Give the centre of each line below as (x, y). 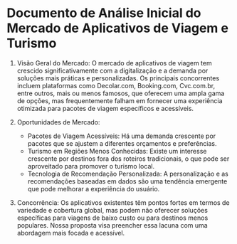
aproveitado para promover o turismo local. (91, 166)
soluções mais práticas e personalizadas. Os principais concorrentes (118, 78)
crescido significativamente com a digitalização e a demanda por (112, 70)
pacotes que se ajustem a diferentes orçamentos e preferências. (122, 143)
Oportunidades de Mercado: (58, 122)
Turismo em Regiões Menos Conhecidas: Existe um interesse (117, 151)
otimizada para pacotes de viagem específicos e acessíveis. (105, 108)
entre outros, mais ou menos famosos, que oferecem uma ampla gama (121, 93)
